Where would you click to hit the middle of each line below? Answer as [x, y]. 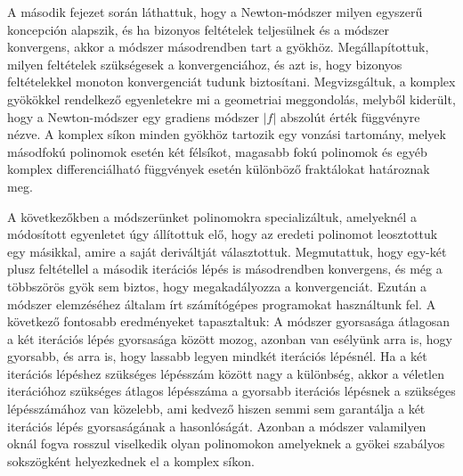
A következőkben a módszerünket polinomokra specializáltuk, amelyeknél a [212, 216]
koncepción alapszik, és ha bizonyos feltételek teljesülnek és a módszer [199, 29]
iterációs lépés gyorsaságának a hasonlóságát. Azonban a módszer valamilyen [217, 426]
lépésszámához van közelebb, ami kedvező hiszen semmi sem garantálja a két [216, 409]
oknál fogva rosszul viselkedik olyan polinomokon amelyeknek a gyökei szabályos [226, 443]
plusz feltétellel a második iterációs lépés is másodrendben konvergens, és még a [225, 269]
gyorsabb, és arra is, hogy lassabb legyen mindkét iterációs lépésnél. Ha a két [217, 356]
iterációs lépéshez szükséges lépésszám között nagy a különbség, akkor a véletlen [226, 373]
